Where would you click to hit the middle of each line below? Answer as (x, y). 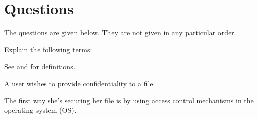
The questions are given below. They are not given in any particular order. (120, 33)
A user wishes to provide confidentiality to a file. (80, 83)
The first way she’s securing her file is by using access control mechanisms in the (129, 100)
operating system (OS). (40, 110)
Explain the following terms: (48, 49)
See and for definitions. (40, 66)
